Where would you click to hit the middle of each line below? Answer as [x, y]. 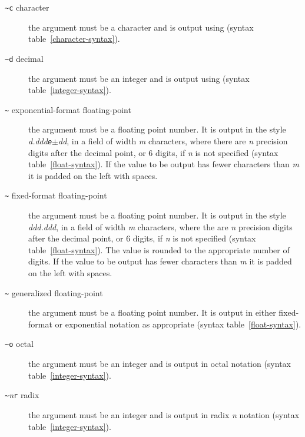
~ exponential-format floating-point [68, 109]
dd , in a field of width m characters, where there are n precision [173, 140]
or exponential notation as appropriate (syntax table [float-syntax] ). [178, 324]
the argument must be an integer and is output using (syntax [139, 78]
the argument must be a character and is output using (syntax [141, 27]
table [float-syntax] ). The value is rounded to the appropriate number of [159, 249]
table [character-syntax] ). [74, 39]
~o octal [19, 344]
